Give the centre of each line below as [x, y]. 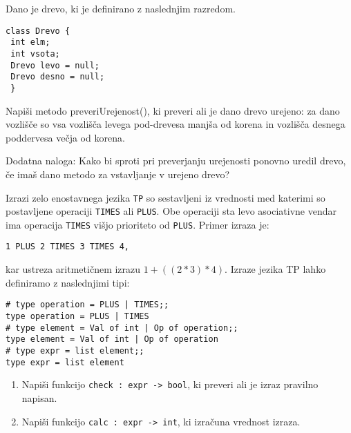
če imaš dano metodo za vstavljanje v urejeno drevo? [118, 174]
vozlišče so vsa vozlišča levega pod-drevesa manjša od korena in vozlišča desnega [175, 124]
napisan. [39, 397]
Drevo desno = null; [58, 77]
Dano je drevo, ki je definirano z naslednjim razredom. [121, 8]
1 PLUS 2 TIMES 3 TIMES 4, [67, 247]
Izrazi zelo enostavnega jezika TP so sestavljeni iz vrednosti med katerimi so [165, 197]
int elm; [30, 42]
